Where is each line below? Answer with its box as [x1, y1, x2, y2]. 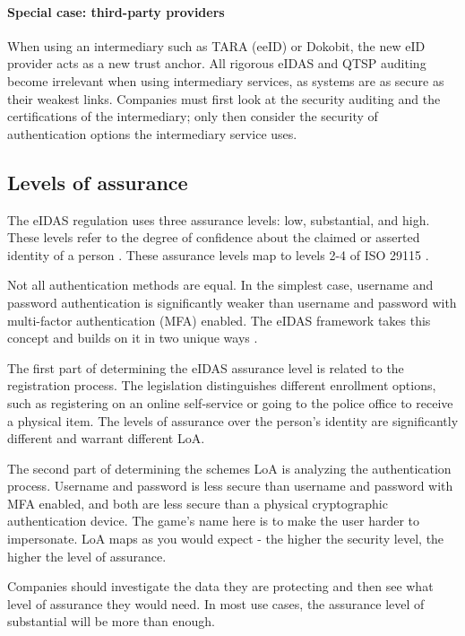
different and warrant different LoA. [7, 429, 205, 448]
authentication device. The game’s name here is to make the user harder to [7, 511, 419, 530]
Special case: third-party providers [7, 2, 225, 21]
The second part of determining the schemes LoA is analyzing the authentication [7, 458, 452, 477]
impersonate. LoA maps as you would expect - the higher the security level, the [7, 529, 444, 548]
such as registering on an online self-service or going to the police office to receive [7, 393, 453, 412]
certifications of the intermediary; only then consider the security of [7, 107, 378, 126]
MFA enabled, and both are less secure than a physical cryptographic [7, 493, 388, 512]
